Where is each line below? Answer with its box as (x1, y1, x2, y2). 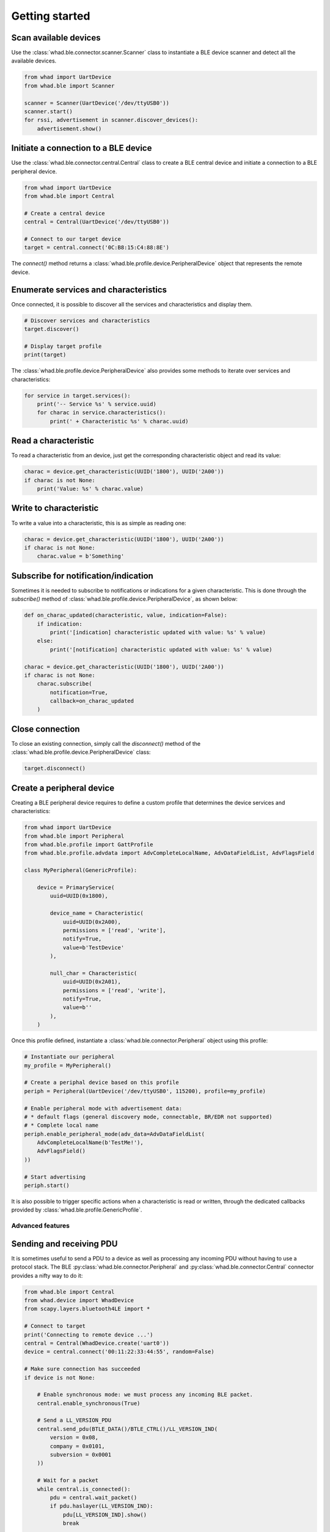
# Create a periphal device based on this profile (24, 1079, 180, 1086)
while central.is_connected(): (37, 1485, 131, 1492)
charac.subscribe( (37, 680, 92, 688)
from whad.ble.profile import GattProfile (24, 841, 153, 848)
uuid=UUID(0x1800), (50, 892, 108, 900)
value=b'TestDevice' (62, 944, 125, 951)
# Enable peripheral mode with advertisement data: (24, 1105, 183, 1112)
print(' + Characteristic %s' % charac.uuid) (50, 417, 189, 425)
